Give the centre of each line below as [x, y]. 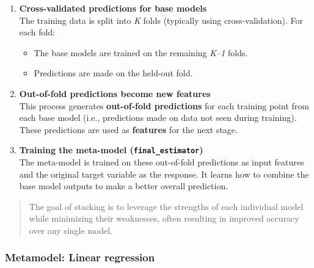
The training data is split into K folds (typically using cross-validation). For [161, 20]
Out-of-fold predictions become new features [115, 93]
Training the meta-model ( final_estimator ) [111, 150]
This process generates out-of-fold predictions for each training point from [164, 105]
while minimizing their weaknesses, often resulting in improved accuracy [164, 218]
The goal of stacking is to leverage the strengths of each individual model [166, 206]
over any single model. [71, 230]
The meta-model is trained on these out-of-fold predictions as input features [162, 162]
